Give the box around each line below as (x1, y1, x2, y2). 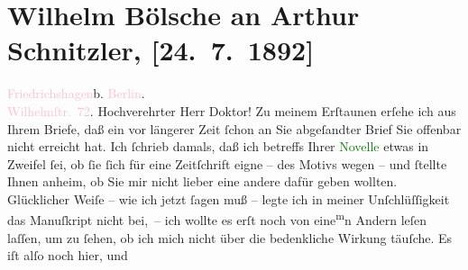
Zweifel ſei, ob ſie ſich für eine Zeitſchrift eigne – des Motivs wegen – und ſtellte (7, 154, 447, 173)
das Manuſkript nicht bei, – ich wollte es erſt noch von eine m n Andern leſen (7, 208, 427, 229)
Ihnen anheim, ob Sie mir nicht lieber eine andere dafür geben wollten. (7, 172, 398, 191)
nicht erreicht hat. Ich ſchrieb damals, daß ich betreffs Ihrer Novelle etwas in (7, 137, 429, 156)
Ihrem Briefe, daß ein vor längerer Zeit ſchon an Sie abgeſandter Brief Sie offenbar (7, 119, 462, 138)
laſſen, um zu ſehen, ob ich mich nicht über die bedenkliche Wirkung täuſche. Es (7, 228, 453, 247)
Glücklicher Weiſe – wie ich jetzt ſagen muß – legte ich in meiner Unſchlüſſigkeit (7, 189, 450, 208)
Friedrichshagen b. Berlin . (7, 84, 145, 103)
